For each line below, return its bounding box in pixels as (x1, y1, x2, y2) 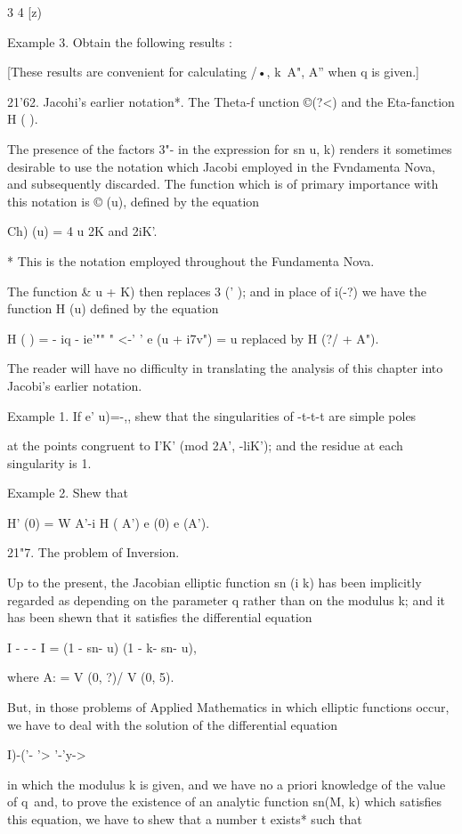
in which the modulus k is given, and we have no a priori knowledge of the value (7, 774, 446, 793)
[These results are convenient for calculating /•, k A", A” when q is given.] (7, 62, 419, 81)
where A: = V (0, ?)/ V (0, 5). (7, 668, 174, 686)
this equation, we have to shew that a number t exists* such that (7, 810, 362, 828)
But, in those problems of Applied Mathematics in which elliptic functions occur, (7, 698, 450, 717)
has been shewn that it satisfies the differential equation (7, 608, 312, 627)
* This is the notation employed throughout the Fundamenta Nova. (7, 251, 375, 270)
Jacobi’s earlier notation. (7, 376, 142, 394)
